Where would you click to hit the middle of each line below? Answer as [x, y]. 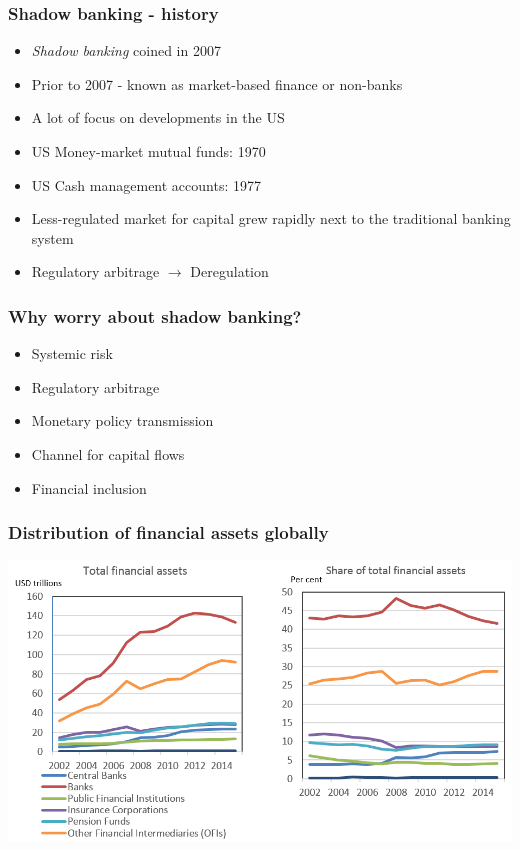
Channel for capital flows [108, 453]
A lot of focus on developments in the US [158, 117]
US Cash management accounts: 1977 [146, 184]
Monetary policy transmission [122, 420]
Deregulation [229, 271]
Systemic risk [72, 353]
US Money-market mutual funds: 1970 [148, 151]
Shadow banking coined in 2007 [126, 50]
